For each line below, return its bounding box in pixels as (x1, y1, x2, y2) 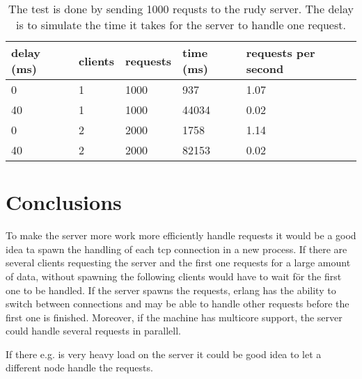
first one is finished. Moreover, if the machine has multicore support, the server (6, 309, 343, 324)
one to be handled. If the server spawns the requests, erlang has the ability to (6, 282, 336, 297)
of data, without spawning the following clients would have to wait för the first (6, 268, 342, 283)
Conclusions (6, 188, 122, 216)
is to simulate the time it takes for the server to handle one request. (16, 17, 346, 33)
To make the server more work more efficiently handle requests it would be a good (6, 228, 356, 243)
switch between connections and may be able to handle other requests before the (6, 296, 349, 311)
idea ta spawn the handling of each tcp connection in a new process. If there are (6, 241, 347, 256)
